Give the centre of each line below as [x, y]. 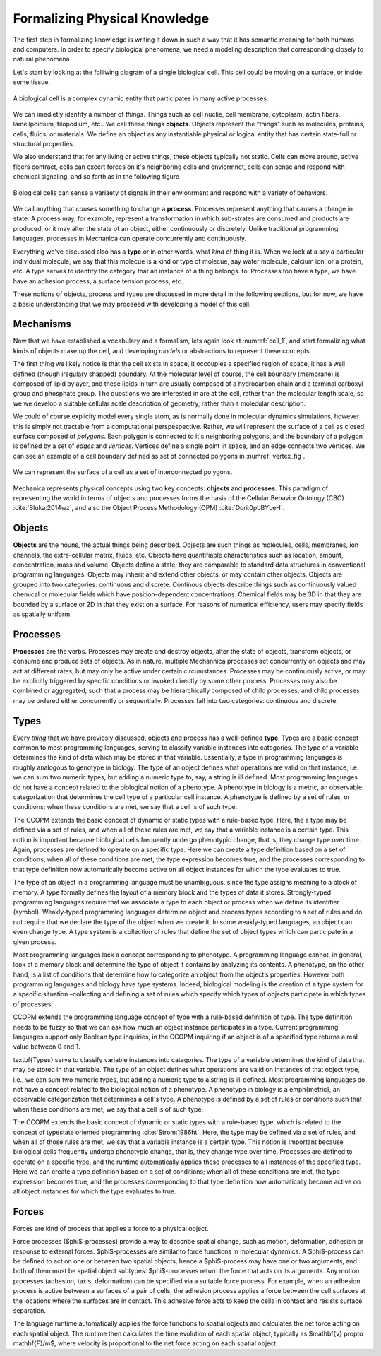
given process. [35, 942]
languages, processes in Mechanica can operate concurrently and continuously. [130, 238]
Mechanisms [42, 324]
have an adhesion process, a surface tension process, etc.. [99, 281]
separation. [29, 1310]
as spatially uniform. [42, 614]
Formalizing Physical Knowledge [111, 18]
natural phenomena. [42, 59]
